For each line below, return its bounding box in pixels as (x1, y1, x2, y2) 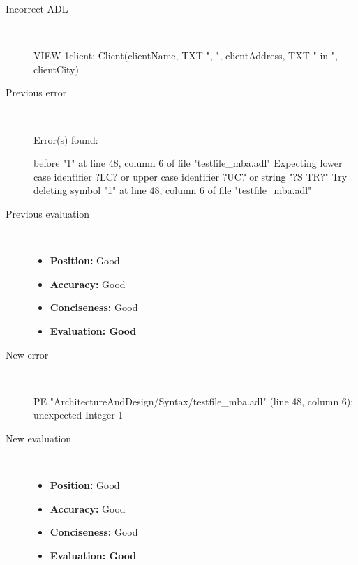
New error (6, 347, 49, 361)
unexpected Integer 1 (33, 407, 124, 422)
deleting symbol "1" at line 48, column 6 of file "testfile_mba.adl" (33, 183, 312, 197)
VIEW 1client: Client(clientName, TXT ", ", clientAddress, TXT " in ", (33, 48, 338, 63)
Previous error (6, 85, 67, 100)
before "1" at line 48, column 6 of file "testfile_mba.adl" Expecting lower (33, 156, 343, 170)
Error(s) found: (33, 132, 98, 146)
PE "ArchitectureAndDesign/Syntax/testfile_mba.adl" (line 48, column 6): (33, 393, 354, 408)
